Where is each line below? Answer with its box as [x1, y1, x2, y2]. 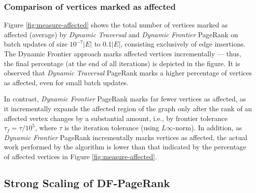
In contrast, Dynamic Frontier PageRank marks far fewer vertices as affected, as [4, 94, 246, 104]
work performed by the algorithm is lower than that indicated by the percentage [4, 142, 246, 152]
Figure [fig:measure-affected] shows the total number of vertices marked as [4, 20, 228, 30]
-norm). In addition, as [173, 122, 242, 133]
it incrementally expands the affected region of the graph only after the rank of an [4, 103, 252, 113]
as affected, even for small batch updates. [4, 77, 129, 87]
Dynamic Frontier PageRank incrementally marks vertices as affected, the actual [4, 132, 248, 142]
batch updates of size [4, 39, 67, 49]
